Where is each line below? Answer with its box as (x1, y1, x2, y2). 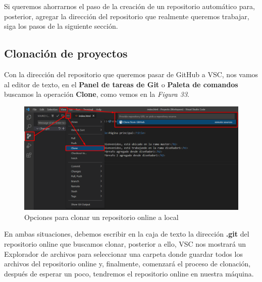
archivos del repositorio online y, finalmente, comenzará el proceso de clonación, (4, 258, 251, 269)
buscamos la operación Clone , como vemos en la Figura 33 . (4, 89, 189, 99)
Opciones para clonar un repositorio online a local (24, 211, 179, 222)
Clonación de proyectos (4, 45, 128, 61)
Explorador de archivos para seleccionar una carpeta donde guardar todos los (4, 248, 243, 259)
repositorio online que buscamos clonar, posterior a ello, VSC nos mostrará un (4, 238, 246, 249)
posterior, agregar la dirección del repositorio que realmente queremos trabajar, (4, 11, 249, 21)
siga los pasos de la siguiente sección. (4, 21, 118, 31)
